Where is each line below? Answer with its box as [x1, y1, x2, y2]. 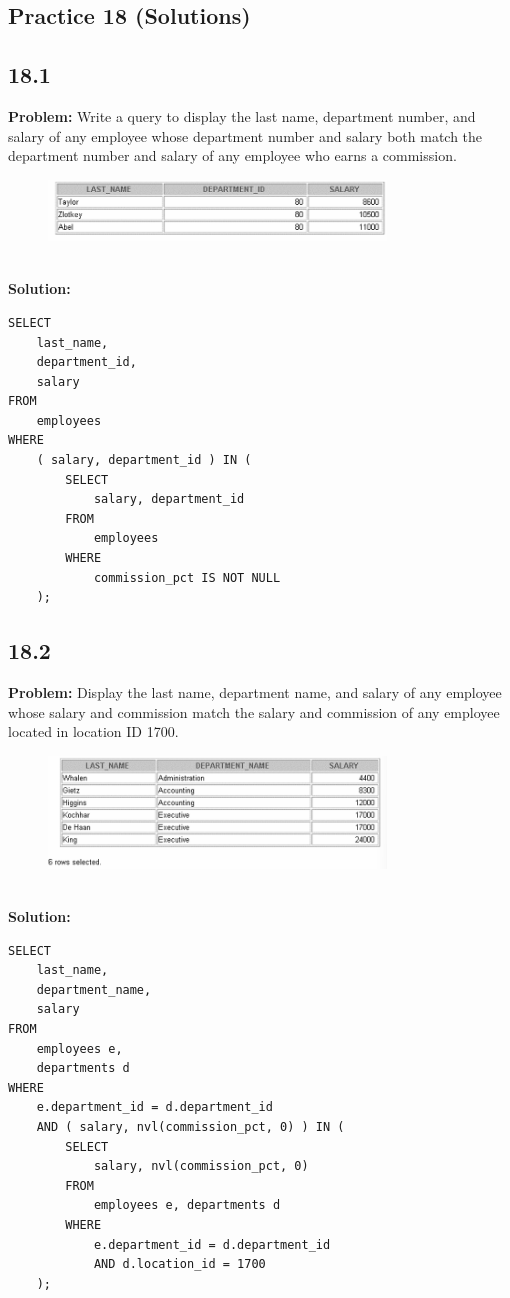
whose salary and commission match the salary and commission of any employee [8, 701, 500, 722]
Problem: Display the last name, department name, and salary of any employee [8, 682, 502, 703]
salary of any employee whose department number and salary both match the [8, 125, 483, 146]
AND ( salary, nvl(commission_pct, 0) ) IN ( [36, 1119, 345, 1134]
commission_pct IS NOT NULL [93, 570, 281, 585]
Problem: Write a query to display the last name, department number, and [8, 105, 476, 126]
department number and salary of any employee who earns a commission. [8, 145, 457, 166]
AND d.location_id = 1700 [93, 1257, 266, 1272]
